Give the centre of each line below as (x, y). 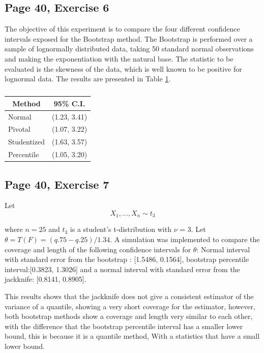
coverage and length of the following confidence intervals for (98, 249)
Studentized (26, 142)
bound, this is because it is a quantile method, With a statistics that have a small (132, 336)
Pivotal (19, 129)
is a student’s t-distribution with (121, 229)
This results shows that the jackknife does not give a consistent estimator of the (129, 296)
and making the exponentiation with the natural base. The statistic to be (119, 58)
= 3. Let (193, 229)
